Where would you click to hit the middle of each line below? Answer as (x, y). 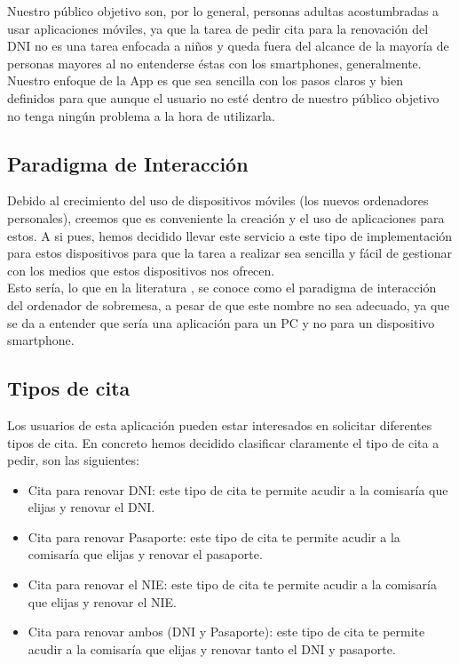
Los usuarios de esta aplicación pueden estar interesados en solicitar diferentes (220, 424)
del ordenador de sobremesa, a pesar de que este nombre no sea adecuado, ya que (229, 304)
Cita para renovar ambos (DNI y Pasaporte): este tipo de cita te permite (226, 632)
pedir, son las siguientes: (73, 460)
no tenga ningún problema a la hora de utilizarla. (141, 115)
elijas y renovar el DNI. (91, 507)
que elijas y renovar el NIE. (102, 601)
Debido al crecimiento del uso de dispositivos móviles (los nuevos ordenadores (218, 200)
